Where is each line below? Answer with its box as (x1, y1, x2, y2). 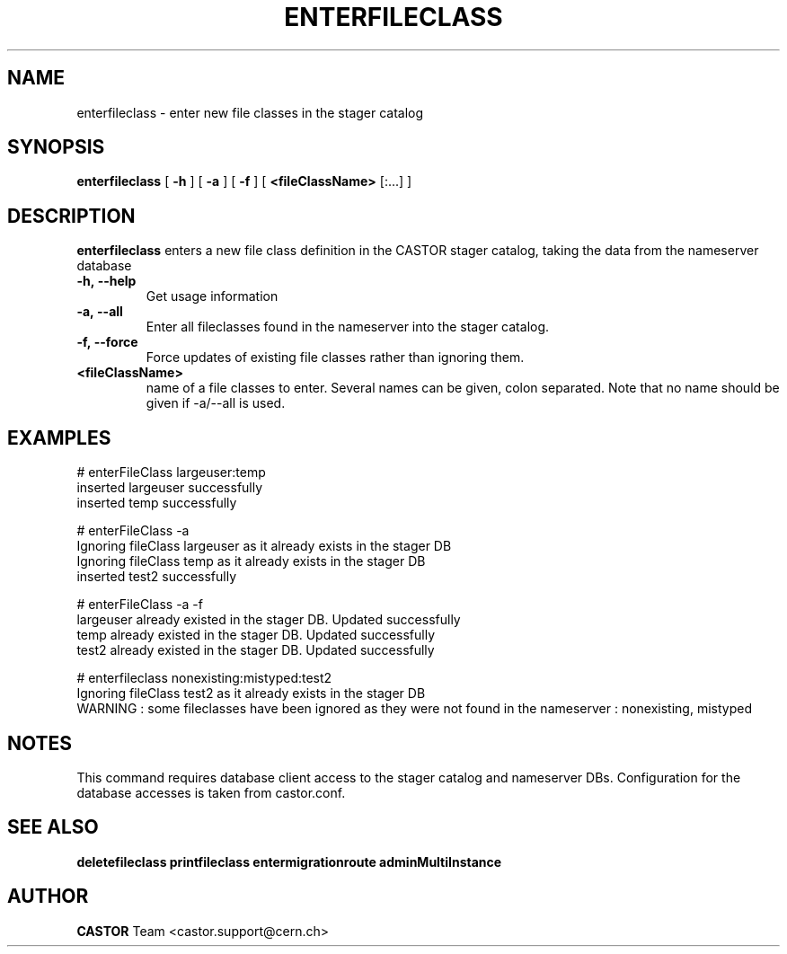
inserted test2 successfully (76, 569, 237, 585)
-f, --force (76, 334, 138, 350)
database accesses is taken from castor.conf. (76, 784, 346, 800)
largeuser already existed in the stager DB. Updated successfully (76, 612, 461, 628)
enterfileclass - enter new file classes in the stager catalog (76, 104, 424, 120)
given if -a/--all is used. (146, 395, 286, 411)
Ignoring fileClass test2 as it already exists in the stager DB (76, 685, 426, 702)
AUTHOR (7, 885, 89, 908)
